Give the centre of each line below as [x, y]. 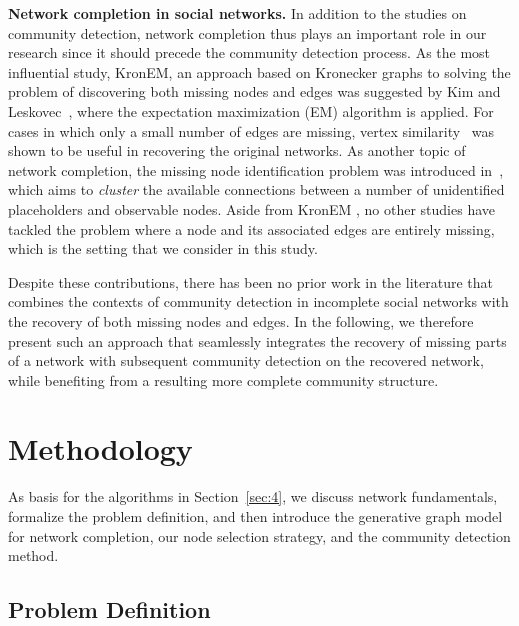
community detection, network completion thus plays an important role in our [247, 32]
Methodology [100, 448]
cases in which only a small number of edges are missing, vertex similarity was [251, 130]
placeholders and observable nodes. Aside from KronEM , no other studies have [251, 208]
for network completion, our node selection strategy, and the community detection [259, 535]
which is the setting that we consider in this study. [163, 248]
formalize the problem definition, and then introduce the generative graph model [255, 516]
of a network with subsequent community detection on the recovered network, [246, 360]
